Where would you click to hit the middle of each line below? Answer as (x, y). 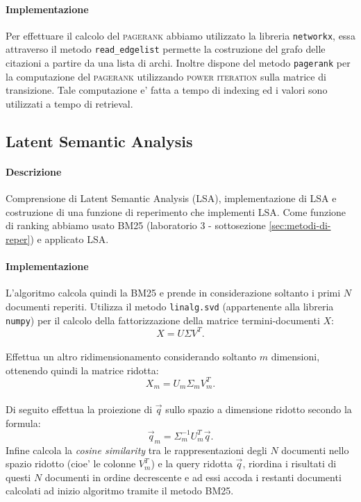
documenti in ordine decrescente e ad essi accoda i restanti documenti (193, 477)
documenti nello (315, 450)
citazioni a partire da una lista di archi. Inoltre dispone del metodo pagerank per (178, 63)
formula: (23, 422)
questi (18, 477)
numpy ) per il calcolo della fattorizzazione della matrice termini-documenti (163, 320)
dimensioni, (295, 357)
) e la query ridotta (192, 463)
